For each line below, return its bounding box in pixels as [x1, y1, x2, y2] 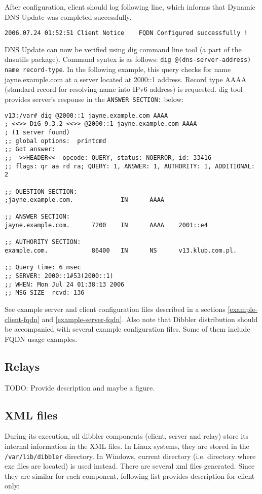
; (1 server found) [5, 128, 70, 136]
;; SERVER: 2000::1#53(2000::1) [5, 272, 114, 280]
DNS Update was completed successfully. [5, 11, 132, 22]
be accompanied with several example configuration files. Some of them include [5, 324, 250, 334]
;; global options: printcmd [5, 137, 106, 145]
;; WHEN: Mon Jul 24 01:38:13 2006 [5, 280, 125, 288]
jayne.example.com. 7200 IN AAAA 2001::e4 [5, 222, 208, 229]
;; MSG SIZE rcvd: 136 [5, 289, 85, 297]
